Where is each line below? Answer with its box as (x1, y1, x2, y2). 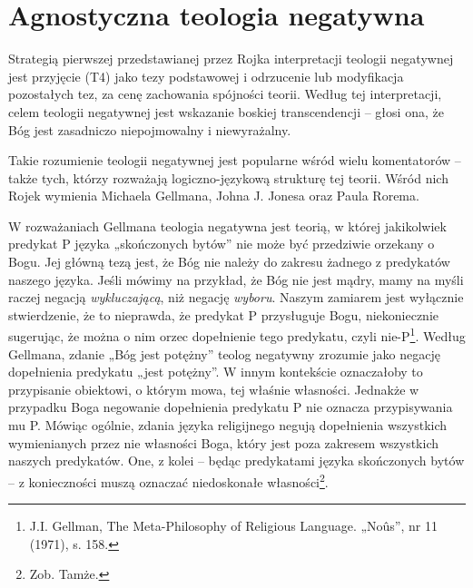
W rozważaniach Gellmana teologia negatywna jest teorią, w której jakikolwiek (8, 216, 447, 235)
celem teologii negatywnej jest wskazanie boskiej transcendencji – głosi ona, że (8, 102, 444, 121)
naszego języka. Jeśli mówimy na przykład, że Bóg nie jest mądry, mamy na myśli (8, 269, 464, 289)
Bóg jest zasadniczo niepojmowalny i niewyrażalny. (8, 120, 291, 139)
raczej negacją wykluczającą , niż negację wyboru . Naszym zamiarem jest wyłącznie (8, 288, 464, 307)
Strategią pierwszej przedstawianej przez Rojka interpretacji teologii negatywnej (8, 49, 454, 68)
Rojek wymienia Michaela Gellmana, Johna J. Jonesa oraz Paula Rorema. (8, 186, 419, 205)
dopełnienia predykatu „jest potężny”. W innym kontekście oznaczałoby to (8, 362, 423, 381)
